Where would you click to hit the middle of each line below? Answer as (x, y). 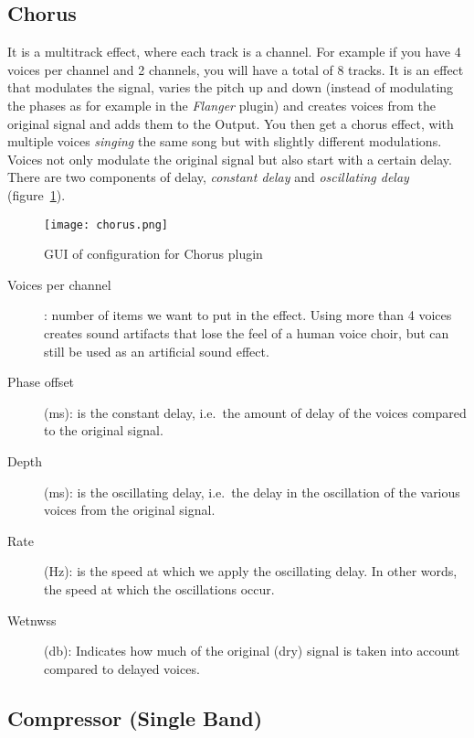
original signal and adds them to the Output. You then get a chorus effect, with (231, 123)
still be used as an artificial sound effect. (157, 351)
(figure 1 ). (37, 194)
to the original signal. (104, 430)
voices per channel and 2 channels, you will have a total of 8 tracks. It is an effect (236, 69)
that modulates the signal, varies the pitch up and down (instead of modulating (231, 87)
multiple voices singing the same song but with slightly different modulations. (225, 141)
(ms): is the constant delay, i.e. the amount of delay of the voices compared (255, 412)
